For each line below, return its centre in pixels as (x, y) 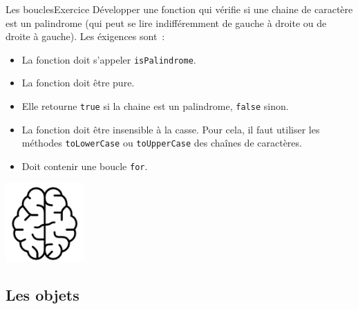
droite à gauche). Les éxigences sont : (85, 36)
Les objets (43, 294)
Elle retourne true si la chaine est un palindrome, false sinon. (155, 106)
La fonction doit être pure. (78, 83)
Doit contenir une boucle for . (85, 166)
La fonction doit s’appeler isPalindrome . (109, 59)
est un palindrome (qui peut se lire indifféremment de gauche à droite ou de (166, 22)
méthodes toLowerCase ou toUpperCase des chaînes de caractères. (162, 143)
